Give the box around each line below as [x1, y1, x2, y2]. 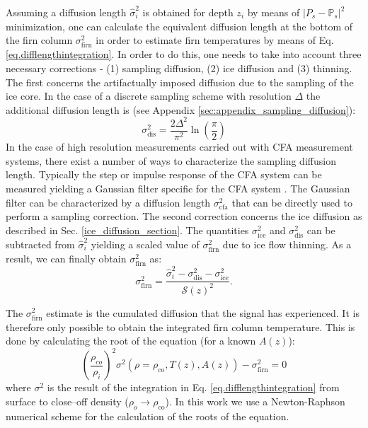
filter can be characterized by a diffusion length [6, 195, 211, 209]
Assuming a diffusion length [6, 5, 127, 19]
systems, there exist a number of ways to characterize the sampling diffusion [6, 153, 336, 168]
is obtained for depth [142, 5, 234, 19]
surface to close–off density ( [6, 394, 129, 408]
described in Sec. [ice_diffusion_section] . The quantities [6, 222, 249, 237]
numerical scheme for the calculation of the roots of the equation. [6, 408, 289, 423]
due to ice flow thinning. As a [222, 237, 352, 251]
